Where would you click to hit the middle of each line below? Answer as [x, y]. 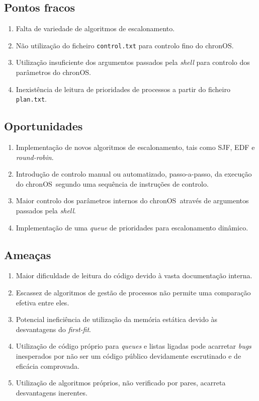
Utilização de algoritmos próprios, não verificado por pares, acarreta [121, 383]
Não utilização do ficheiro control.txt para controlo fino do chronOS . [125, 45]
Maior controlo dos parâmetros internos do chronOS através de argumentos [132, 200]
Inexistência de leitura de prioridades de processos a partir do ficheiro [123, 89]
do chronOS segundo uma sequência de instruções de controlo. [112, 183]
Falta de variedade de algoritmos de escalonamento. [95, 28]
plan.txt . [31, 99]
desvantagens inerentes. [52, 392]
